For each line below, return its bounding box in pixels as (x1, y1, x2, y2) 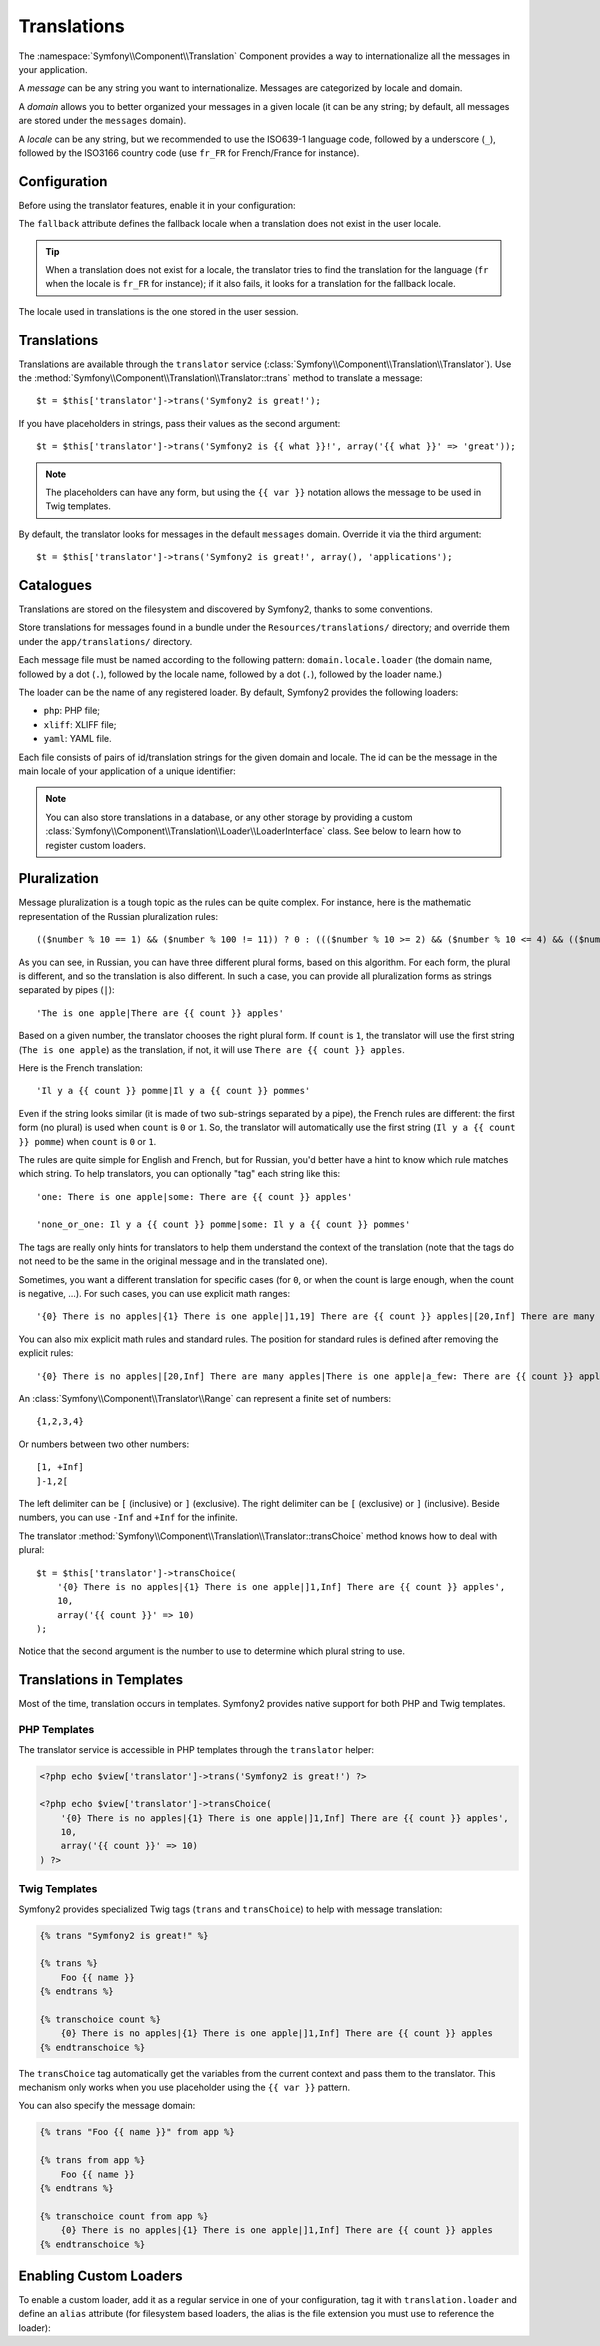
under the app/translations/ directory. (18, 635, 193, 647)
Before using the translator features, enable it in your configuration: (18, 199, 296, 211)
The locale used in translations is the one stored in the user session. (18, 305, 299, 317)
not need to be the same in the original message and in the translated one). (18, 1255, 328, 1267)
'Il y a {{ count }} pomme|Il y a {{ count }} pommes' (36, 1085, 311, 1097)
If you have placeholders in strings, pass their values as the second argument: (18, 417, 341, 429)
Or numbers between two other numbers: (18, 1438, 190, 1450)
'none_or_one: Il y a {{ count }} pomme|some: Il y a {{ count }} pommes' (36, 1219, 411, 1230)
